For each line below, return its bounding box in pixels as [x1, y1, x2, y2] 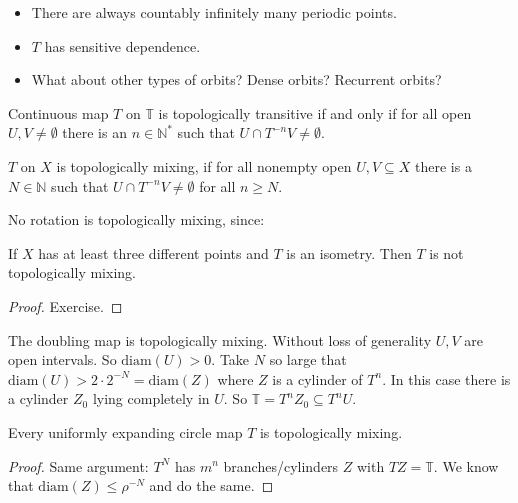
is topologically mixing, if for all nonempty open [56, 155, 352, 176]
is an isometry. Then [286, 242, 412, 263]
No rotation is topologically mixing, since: [8, 209, 265, 230]
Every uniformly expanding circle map [8, 421, 243, 442]
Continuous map [8, 102, 109, 123]
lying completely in [92, 388, 210, 409]
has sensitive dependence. [44, 35, 201, 56]
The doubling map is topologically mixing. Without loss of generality [8, 329, 432, 350]
